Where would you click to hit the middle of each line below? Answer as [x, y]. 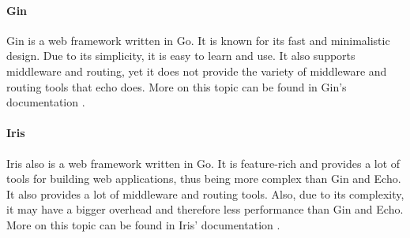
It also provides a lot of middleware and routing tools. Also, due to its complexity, [205, 193]
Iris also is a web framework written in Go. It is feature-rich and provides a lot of [203, 163]
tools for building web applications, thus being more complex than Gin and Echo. [204, 178]
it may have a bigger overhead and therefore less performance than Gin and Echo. [205, 209]
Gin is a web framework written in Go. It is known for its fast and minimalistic [198, 40]
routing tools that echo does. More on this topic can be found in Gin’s [177, 86]
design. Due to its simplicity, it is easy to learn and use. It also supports [181, 56]
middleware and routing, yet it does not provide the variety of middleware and [197, 71]
